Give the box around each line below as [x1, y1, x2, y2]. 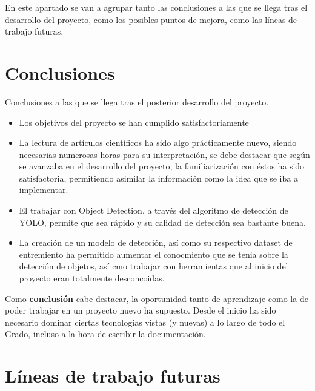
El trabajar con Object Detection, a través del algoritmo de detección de [19, 204, 288, 217]
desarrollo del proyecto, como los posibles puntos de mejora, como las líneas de [5, 13, 297, 25]
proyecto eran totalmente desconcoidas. [19, 272, 165, 284]
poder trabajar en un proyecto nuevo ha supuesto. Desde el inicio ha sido [5, 304, 276, 317]
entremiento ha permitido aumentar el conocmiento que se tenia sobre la [19, 248, 288, 260]
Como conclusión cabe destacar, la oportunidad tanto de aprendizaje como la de [5, 292, 308, 304]
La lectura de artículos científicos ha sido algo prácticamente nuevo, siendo [19, 136, 297, 149]
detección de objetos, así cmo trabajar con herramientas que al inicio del [19, 260, 288, 272]
